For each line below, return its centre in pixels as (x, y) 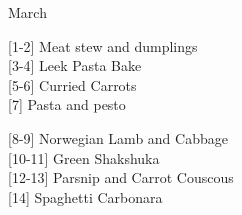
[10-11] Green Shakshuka (84, 157)
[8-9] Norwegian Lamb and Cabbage (118, 137)
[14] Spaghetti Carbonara (85, 196)
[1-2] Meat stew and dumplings (103, 45)
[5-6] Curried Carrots (72, 84)
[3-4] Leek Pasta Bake (75, 65)
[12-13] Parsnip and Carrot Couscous (121, 177)
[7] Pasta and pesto (67, 104)
